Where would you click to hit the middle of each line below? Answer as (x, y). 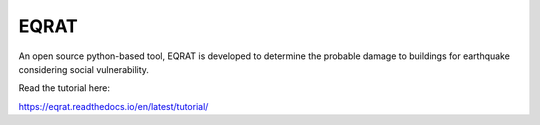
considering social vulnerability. (84, 69)
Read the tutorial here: (64, 88)
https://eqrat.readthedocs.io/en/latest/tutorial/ (113, 106)
